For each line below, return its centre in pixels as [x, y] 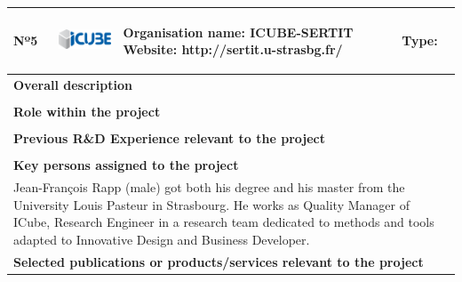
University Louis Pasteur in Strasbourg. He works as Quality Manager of [211, 204]
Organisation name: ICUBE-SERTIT [238, 32]
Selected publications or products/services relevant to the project [219, 261]
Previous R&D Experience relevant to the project [169, 138]
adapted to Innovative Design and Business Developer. [162, 239]
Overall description [73, 84]
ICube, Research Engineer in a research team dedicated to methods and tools [224, 222]
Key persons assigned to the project [126, 165]
